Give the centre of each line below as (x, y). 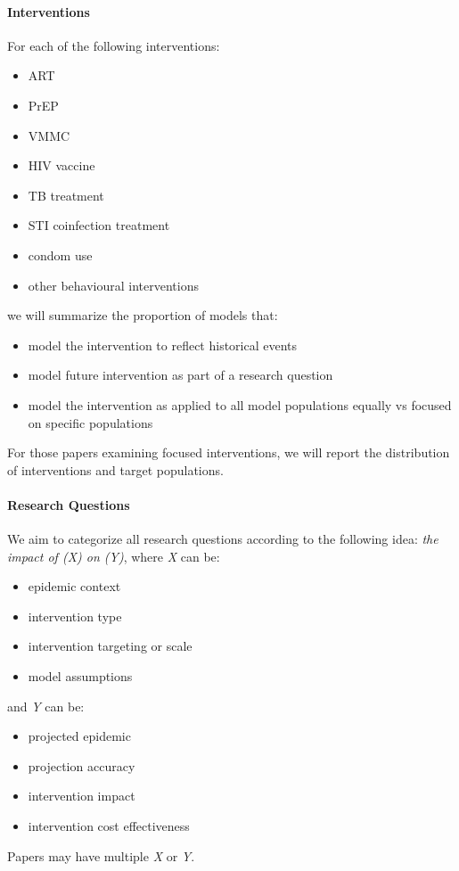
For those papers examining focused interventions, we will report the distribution (229, 452)
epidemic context (74, 586)
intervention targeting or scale (110, 646)
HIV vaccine (61, 165)
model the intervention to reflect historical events (163, 345)
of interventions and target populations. (115, 469)
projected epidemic (79, 736)
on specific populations (90, 422)
